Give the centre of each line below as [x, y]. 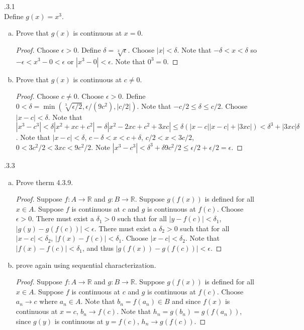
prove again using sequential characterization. [86, 265]
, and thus [98, 248]
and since [186, 301]
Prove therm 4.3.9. [44, 182]
